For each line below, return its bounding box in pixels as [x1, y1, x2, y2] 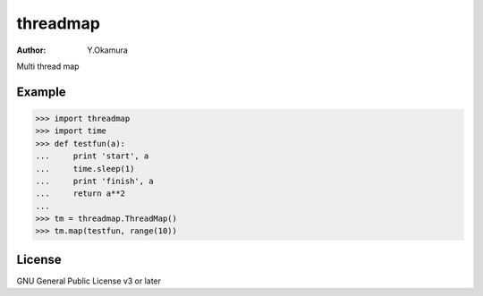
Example [16, 84, 66, 99]
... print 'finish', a [35, 175, 154, 186]
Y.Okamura [87, 45, 129, 55]
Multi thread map [16, 61, 80, 72]
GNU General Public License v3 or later [16, 275, 161, 286]
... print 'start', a [35, 151, 149, 161]
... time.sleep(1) [35, 164, 135, 173]
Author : [16, 45, 47, 55]
